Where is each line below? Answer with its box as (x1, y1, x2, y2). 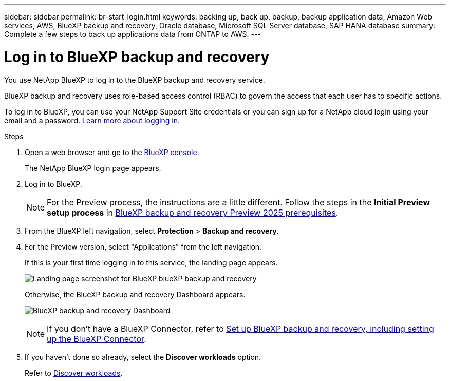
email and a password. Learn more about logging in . (4, 116, 180, 125)
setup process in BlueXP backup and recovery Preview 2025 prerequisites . (47, 207, 339, 218)
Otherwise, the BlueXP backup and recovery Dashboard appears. (25, 290, 246, 299)
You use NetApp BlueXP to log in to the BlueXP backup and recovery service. (4, 75, 265, 84)
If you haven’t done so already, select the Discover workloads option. (25, 352, 261, 361)
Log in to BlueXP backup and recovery (4, 48, 270, 66)
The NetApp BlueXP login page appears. (25, 163, 161, 173)
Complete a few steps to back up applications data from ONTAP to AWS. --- (4, 30, 261, 39)
